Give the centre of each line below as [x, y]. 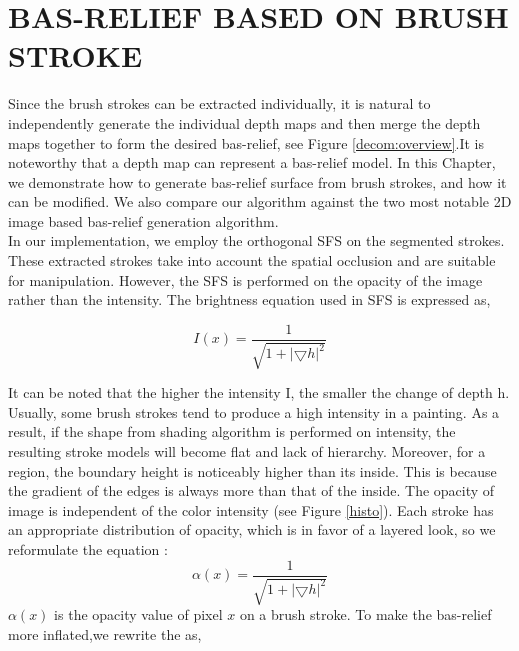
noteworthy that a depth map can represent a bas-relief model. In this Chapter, [252, 162]
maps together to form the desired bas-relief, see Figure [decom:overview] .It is [246, 142]
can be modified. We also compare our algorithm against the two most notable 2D [260, 201]
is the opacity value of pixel [138, 614]
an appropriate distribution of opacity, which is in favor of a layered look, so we [252, 529]
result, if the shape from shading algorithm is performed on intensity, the [232, 431]
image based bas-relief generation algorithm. [143, 220]
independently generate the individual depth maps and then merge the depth [244, 122]
